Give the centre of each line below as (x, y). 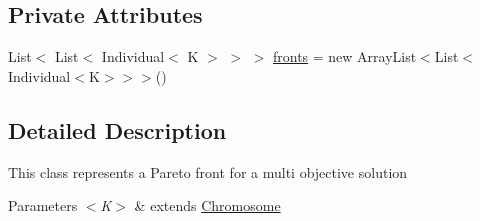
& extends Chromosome (207, 205)
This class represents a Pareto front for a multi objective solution (208, 171)
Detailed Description (117, 129)
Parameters (43, 205)
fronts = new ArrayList (344, 56)
